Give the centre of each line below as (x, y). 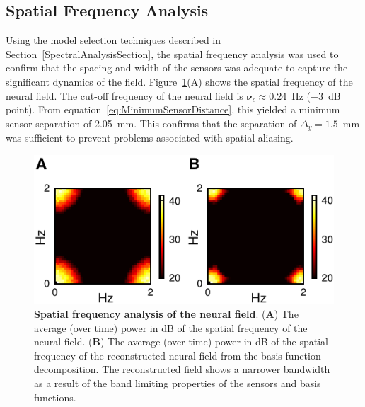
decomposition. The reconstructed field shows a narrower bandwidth (182, 369)
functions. (55, 397)
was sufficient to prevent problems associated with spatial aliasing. (150, 138)
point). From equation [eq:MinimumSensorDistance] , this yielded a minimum (173, 109)
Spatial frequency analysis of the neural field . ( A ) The (166, 314)
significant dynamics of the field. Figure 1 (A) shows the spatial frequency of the (179, 81)
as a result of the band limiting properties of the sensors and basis (178, 383)
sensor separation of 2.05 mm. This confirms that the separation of (151, 123)
